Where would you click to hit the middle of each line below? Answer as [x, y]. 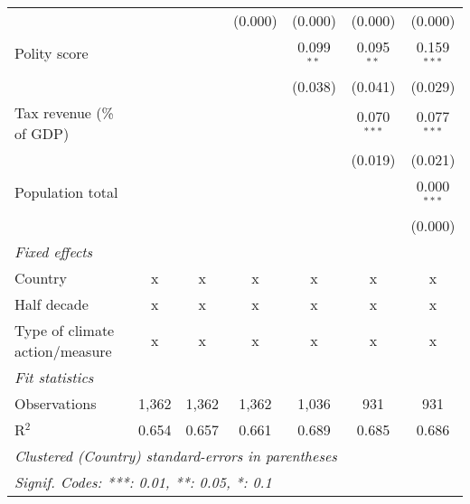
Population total [66, 192]
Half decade [52, 303]
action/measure [63, 350]
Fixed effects [54, 251]
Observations [56, 403]
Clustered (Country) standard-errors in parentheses [176, 455]
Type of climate [65, 330]
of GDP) [42, 133]
